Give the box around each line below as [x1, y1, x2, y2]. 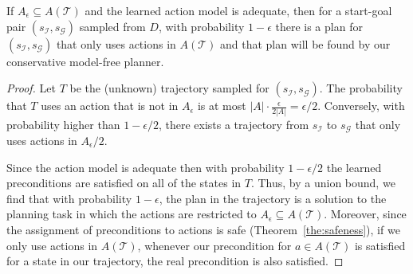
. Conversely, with [317, 97, 405, 114]
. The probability [319, 80, 403, 96]
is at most [197, 97, 246, 114]
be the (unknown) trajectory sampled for [69, 80, 269, 96]
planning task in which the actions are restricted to [6, 205, 257, 222]
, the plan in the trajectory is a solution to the [159, 190, 387, 206]
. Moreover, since [324, 205, 407, 222]
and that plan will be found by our [220, 35, 391, 52]
